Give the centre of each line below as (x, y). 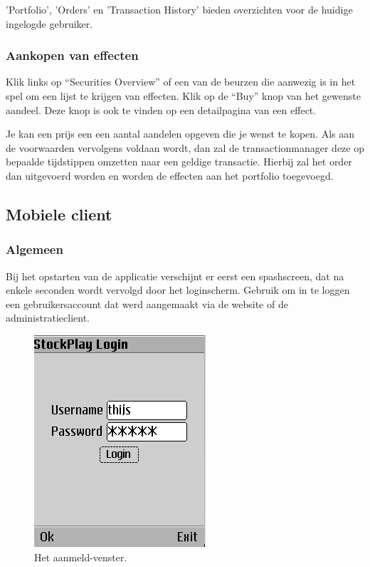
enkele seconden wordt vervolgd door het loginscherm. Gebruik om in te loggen (178, 290)
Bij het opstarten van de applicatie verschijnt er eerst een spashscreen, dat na (175, 276)
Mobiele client (59, 214)
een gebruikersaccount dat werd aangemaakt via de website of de (147, 303)
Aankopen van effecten (72, 55)
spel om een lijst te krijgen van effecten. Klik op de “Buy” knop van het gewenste (183, 96)
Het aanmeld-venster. (81, 557)
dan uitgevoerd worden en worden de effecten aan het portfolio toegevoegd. (170, 175)
